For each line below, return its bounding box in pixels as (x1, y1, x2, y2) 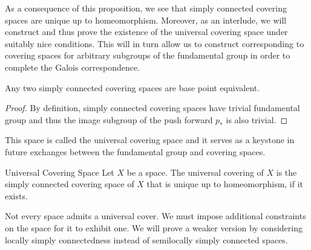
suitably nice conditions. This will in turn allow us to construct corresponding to (5, 37, 304, 50)
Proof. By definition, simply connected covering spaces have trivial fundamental (5, 101, 300, 114)
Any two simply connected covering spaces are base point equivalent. (5, 81, 260, 94)
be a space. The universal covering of (126, 165, 264, 178)
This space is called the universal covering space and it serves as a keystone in (5, 133, 295, 146)
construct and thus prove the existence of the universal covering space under (5, 25, 288, 38)
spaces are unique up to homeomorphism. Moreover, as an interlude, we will (5, 13, 287, 26)
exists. (5, 189, 28, 202)
